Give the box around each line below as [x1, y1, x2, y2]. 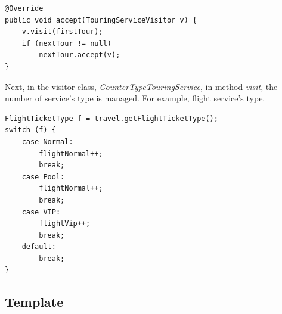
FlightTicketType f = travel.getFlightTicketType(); [5, 114, 218, 123]
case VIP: [21, 207, 61, 216]
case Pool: [21, 172, 65, 181]
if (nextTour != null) [21, 39, 111, 48]
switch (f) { [5, 126, 56, 135]
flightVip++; [39, 219, 91, 228]
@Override [5, 4, 44, 13]
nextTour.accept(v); [39, 51, 120, 60]
